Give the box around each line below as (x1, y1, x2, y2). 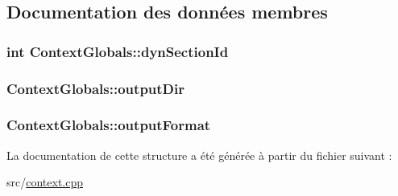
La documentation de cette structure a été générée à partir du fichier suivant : (6, 146, 392, 163)
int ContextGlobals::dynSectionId (6, 41, 229, 61)
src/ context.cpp (6, 174, 84, 190)
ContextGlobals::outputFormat (6, 115, 211, 135)
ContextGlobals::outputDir (6, 78, 184, 98)
